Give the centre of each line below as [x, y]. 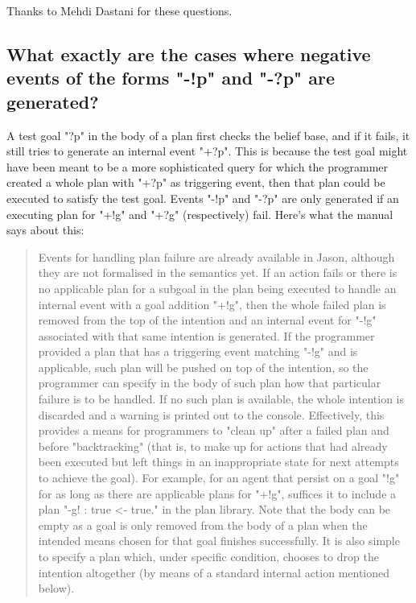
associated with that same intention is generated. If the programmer [206, 335]
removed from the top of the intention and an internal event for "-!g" [207, 320]
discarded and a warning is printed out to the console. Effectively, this [211, 414]
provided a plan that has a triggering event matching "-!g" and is [198, 351]
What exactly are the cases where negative [189, 54]
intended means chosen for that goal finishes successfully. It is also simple [219, 541]
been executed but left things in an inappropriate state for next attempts [218, 462]
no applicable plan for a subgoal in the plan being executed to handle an [217, 288]
